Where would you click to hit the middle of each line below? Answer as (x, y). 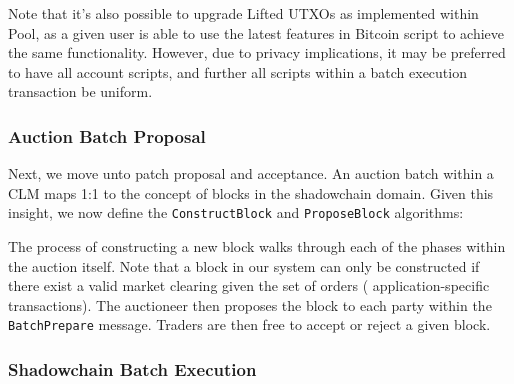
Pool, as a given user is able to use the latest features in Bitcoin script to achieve (256, 32)
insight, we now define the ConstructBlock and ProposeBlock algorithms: (236, 212)
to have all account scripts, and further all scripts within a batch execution (237, 71)
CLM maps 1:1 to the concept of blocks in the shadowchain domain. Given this (251, 192)
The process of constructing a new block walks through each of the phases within (257, 246)
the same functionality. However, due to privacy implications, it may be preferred (257, 52)
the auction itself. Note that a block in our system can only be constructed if (244, 265)
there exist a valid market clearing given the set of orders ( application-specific (249, 285)
